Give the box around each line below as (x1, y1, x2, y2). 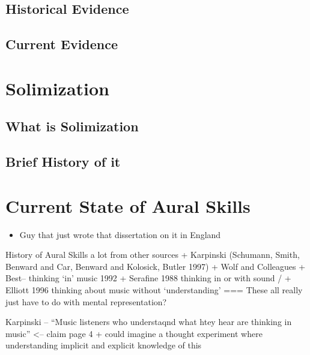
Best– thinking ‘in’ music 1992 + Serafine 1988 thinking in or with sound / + (5, 272, 291, 284)
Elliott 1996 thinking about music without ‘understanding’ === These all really (5, 284, 303, 296)
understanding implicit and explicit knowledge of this (5, 339, 202, 351)
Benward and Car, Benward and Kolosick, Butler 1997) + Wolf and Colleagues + (5, 260, 306, 272)
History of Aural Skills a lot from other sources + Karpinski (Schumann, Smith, (5, 248, 300, 261)
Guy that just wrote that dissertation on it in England (19, 228, 221, 240)
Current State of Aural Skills (5, 193, 251, 218)
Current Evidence (5, 35, 118, 53)
